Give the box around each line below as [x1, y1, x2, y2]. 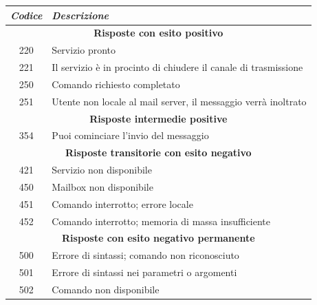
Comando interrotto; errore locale [52, 196, 193, 211]
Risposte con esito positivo [94, 25, 223, 40]
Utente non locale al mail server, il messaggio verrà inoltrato [52, 94, 307, 108]
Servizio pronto [52, 43, 116, 57]
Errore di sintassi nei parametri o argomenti [52, 265, 237, 280]
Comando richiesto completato [52, 76, 180, 91]
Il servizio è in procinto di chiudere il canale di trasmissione [52, 60, 303, 74]
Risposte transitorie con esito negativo [65, 145, 252, 160]
